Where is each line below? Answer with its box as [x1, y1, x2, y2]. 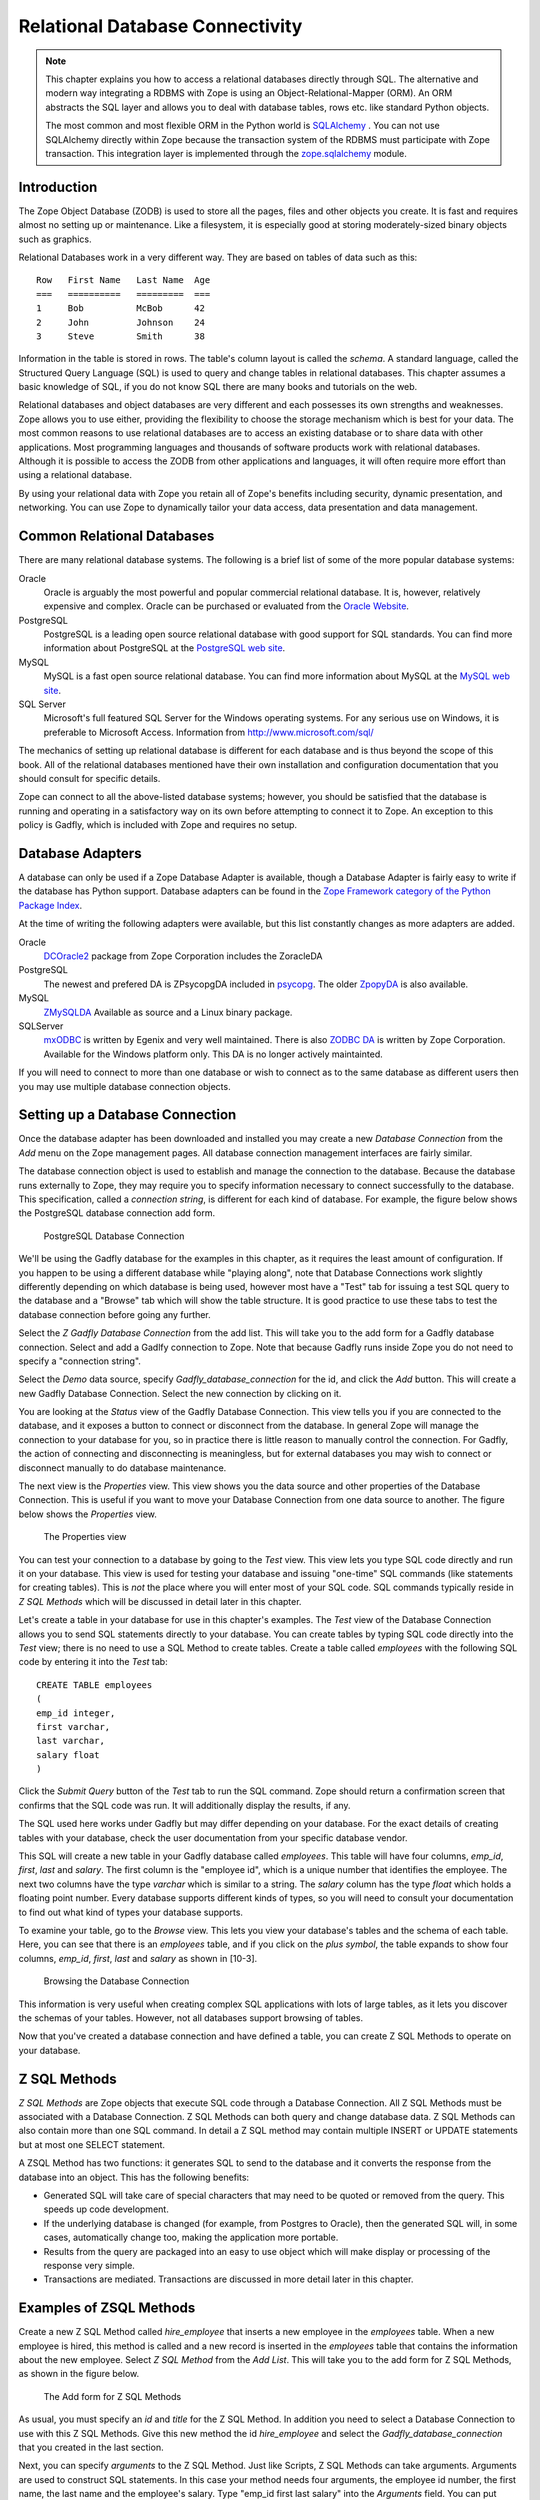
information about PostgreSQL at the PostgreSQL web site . [43, 642, 286, 654]
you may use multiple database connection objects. [18, 1080, 231, 1092]
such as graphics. [18, 233, 92, 245]
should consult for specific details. [18, 772, 161, 784]
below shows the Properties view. [18, 1508, 157, 1520]
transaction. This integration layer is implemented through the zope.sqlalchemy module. [45, 147, 407, 159]
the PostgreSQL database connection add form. [18, 1207, 215, 1219]
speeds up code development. [43, 2203, 169, 2215]
